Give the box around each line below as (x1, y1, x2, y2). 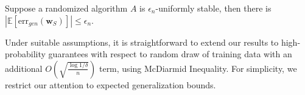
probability (5, 47, 46, 60)
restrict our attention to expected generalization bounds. (5, 78, 216, 91)
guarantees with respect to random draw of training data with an (48, 47, 292, 60)
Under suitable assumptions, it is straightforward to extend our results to (5, 35, 279, 48)
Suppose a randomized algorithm (5, 2, 128, 14)
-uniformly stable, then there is (155, 2, 272, 14)
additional (5, 62, 43, 74)
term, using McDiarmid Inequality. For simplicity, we (99, 62, 297, 74)
